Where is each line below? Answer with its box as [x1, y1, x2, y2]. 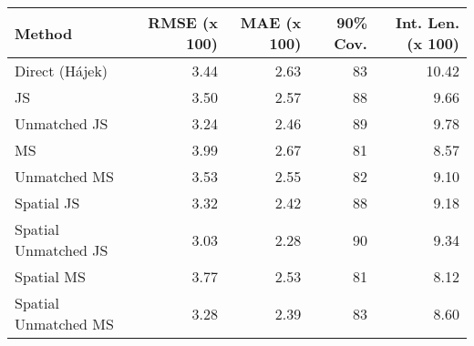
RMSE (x [148, 12, 218, 33]
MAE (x [240, 12, 302, 33]
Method [15, 22, 73, 44]
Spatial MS [15, 266, 86, 287]
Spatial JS [15, 192, 80, 213]
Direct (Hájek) [15, 60, 108, 81]
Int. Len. [396, 12, 459, 33]
